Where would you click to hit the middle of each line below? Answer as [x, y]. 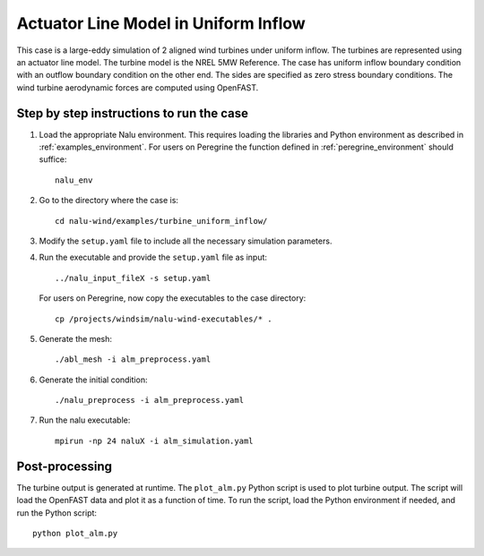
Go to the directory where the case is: [109, 201]
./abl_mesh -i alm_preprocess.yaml [133, 359]
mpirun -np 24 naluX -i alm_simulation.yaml [155, 441]
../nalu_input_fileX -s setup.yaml [133, 278]
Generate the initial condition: [93, 380]
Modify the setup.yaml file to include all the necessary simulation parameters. [186, 241]
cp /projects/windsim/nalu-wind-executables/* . [164, 319]
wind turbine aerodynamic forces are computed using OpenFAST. [138, 87]
